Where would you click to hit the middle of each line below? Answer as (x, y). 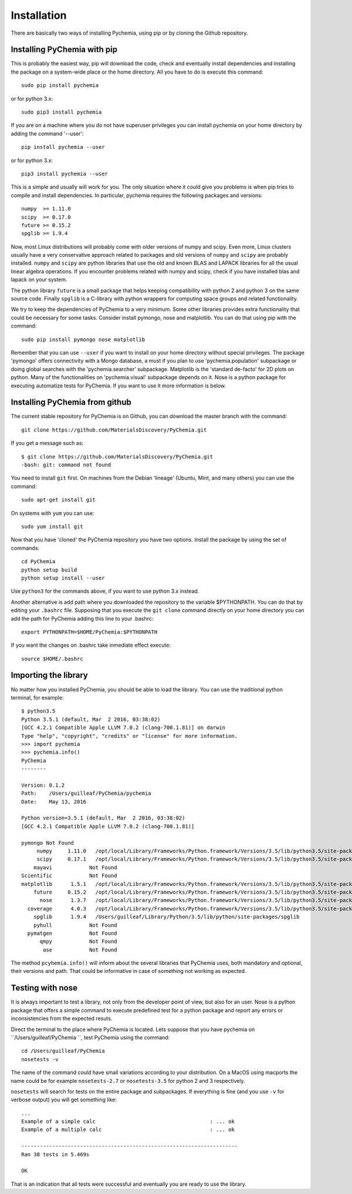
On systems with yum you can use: (53, 513)
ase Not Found (80, 950)
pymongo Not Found (48, 843)
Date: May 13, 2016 (54, 802)
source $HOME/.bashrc (52, 659)
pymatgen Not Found (72, 933)
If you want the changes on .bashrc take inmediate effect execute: (91, 645)
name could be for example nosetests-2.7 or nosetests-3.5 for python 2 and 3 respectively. (128, 1081)
